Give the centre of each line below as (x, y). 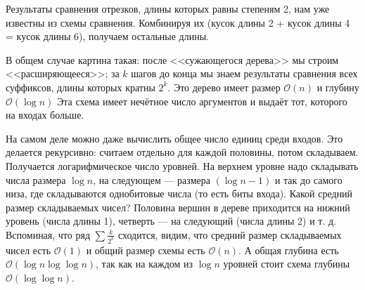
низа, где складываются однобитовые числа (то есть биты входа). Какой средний (179, 193)
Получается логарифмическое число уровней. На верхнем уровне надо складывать (182, 165)
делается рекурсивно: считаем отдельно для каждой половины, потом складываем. (182, 152)
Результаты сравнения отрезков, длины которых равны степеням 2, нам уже (168, 8)
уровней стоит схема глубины (287, 264)
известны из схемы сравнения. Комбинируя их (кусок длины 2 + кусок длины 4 (178, 22)
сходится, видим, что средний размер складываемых (230, 234)
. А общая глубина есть (289, 250)
